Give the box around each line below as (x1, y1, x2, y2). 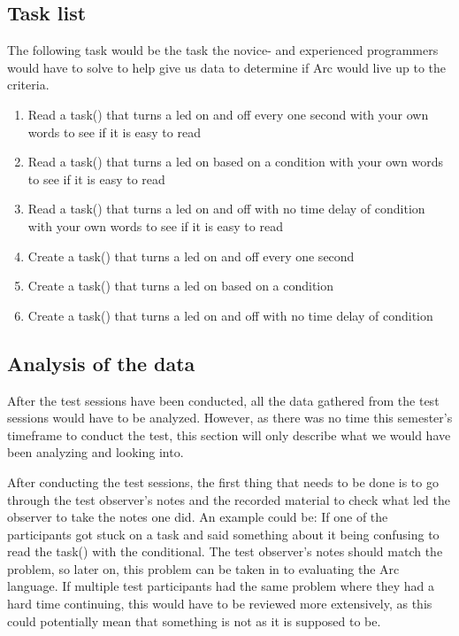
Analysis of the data (7, 349, 195, 376)
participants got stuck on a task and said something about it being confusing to (7, 524, 440, 543)
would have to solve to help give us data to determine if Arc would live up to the (7, 58, 447, 76)
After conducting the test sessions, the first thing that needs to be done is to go (7, 472, 439, 491)
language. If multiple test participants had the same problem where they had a (7, 577, 434, 595)
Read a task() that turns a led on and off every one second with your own (27, 105, 429, 123)
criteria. (7, 75, 50, 94)
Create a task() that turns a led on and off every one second (27, 246, 355, 265)
